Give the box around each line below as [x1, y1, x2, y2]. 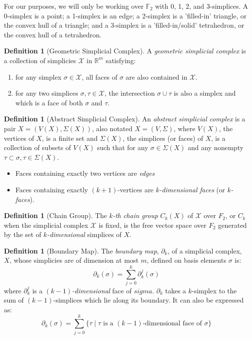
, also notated [92, 123, 133, 133]
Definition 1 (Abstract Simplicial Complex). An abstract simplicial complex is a [4, 114, 246, 124]
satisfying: [106, 55, 136, 65]
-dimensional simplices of [47, 229, 122, 239]
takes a [165, 285, 186, 295]
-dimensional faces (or [159, 184, 225, 194]
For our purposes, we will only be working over [4, 1, 144, 11]
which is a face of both [15, 97, 83, 107]
